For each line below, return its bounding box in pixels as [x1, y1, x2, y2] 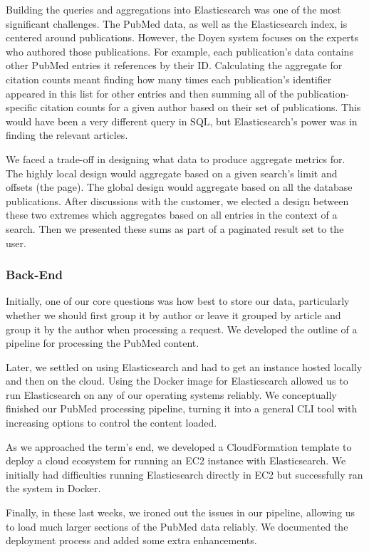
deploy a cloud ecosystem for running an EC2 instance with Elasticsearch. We [6, 453, 346, 468]
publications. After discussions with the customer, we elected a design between [6, 193, 349, 208]
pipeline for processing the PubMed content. [6, 335, 199, 350]
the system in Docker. [6, 481, 101, 496]
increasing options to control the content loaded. [6, 415, 217, 430]
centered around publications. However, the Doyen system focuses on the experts [6, 30, 359, 45]
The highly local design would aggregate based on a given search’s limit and [6, 165, 338, 180]
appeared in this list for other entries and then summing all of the [6, 85, 294, 100]
